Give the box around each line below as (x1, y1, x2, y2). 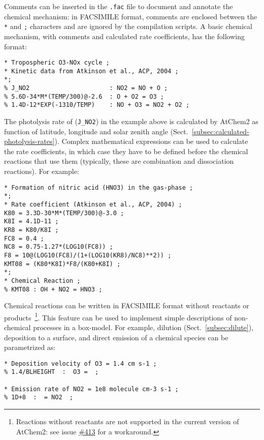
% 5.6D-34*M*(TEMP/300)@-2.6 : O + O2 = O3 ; (4, 93, 164, 100)
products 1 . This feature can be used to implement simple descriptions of (4, 310, 232, 322)
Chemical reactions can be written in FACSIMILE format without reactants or (4, 300, 249, 311)
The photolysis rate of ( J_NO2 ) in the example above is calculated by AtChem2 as (4, 116, 258, 127)
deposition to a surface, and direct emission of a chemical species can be (4, 332, 228, 342)
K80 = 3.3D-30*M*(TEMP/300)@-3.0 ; (4, 209, 124, 217)
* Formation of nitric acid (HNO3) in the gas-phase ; (4, 184, 193, 191)
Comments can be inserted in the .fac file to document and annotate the (4, 1, 233, 11)
